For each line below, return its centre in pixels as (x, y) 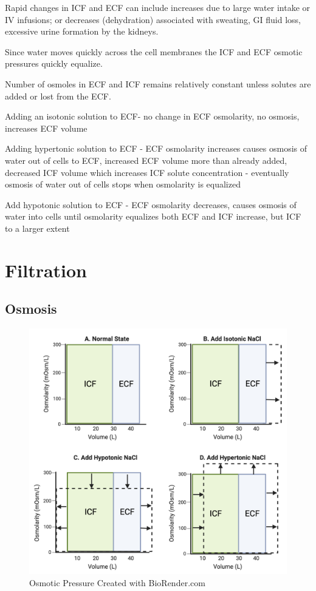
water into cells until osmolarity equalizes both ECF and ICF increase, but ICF (153, 216)
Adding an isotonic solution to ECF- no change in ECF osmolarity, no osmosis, (152, 116)
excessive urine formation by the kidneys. (82, 31)
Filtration (46, 270)
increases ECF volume (46, 128)
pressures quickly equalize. (54, 63)
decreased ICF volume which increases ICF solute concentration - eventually (147, 172)
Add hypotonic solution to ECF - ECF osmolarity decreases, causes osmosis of (151, 204)
